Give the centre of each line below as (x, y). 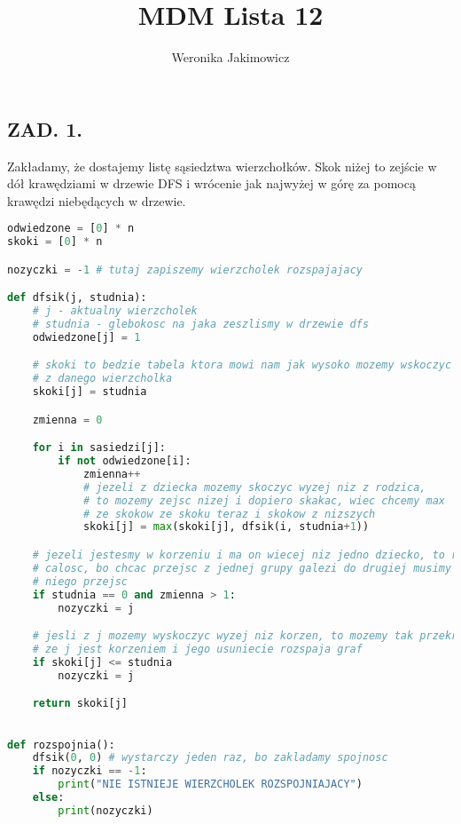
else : (48, 798)
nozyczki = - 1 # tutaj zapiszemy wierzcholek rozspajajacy (185, 269)
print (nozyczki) (105, 810)
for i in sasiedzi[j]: (99, 448)
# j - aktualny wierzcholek (115, 311)
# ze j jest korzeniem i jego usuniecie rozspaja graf (197, 649)
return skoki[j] (80, 704)
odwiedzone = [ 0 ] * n (71, 229)
